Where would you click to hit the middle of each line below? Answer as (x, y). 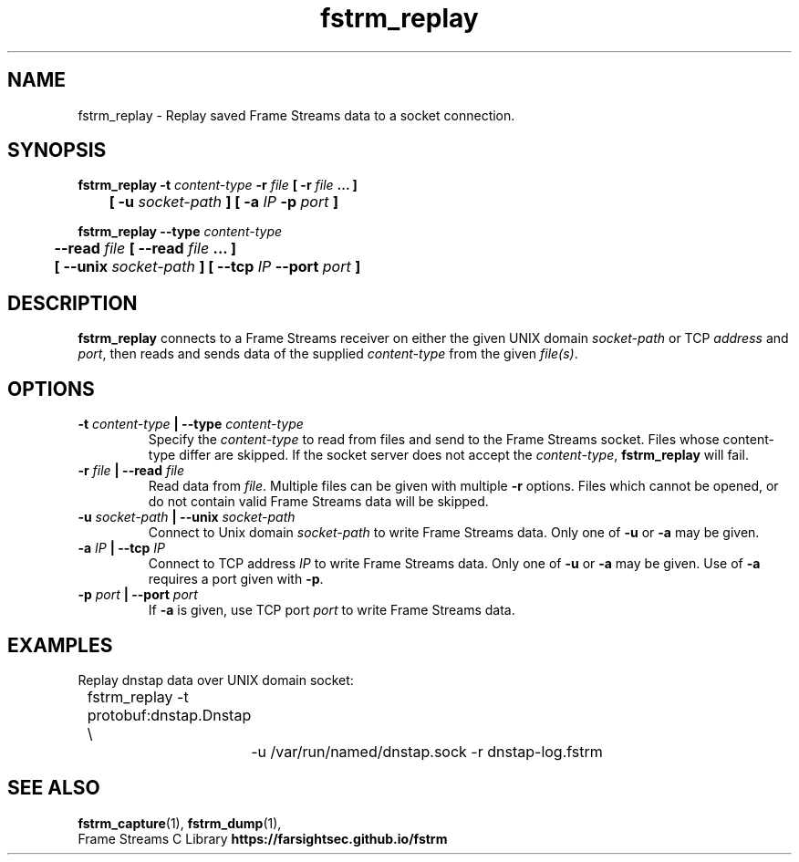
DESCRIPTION (73, 303)
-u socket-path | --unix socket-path (187, 517)
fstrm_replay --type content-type (180, 232)
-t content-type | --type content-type (191, 424)
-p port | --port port (138, 595)
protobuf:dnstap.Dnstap (169, 715)
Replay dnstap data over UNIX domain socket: (216, 680)
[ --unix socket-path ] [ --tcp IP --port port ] (208, 267)
